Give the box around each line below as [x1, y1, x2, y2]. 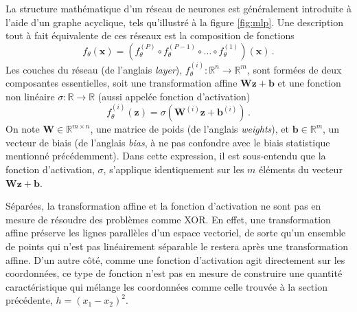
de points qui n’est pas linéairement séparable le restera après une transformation [5, 238, 348, 253]
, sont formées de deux [246, 62, 342, 76]
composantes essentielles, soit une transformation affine [5, 76, 238, 90]
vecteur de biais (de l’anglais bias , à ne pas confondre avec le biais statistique [5, 135, 330, 149]
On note [5, 122, 40, 136]
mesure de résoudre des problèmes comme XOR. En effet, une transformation [5, 212, 331, 226]
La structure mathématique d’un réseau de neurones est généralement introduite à [5, 1, 352, 15]
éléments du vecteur [259, 161, 343, 176]
